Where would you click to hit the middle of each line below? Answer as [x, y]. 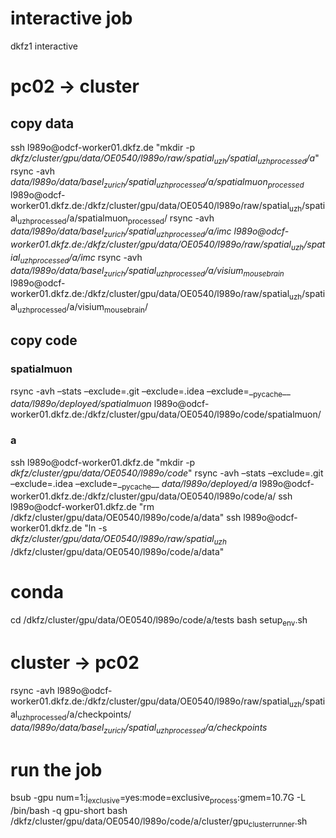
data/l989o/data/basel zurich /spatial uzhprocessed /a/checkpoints [139, 728]
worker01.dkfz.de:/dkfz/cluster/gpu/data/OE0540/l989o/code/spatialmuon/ [166, 414]
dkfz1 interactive [44, 46]
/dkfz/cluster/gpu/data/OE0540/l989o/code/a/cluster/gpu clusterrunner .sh [159, 822]
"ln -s [96, 528]
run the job [56, 769]
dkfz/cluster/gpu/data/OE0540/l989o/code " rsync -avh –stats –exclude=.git [167, 473]
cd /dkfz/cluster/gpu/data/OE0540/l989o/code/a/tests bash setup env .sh [159, 621]
